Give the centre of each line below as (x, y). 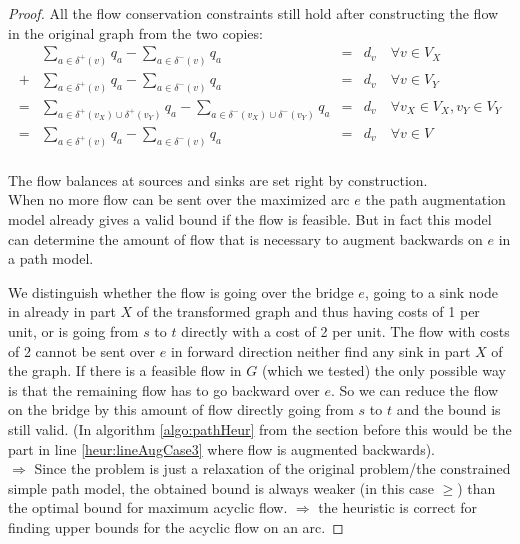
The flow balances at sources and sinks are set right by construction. (218, 179)
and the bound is (448, 409)
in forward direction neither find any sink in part (320, 350)
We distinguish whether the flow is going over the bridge (181, 291)
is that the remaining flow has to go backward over (164, 389)
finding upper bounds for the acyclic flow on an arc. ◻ (176, 526)
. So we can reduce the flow (414, 389)
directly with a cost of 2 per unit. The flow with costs (345, 330)
